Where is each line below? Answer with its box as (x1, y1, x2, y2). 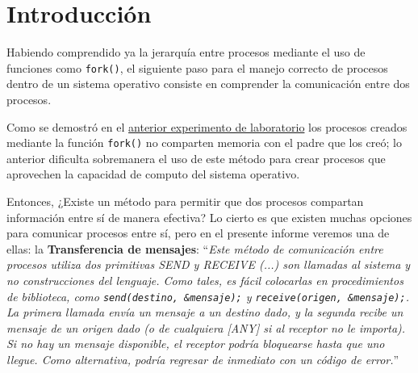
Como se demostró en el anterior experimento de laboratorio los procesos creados (6, 118, 408, 135)
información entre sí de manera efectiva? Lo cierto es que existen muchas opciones (6, 208, 412, 225)
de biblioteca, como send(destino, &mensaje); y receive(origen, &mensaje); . (6, 287, 409, 304)
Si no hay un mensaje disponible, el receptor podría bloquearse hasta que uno (6, 335, 385, 352)
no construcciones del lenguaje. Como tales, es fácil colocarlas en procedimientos (6, 271, 403, 288)
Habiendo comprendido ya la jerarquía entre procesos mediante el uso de (6, 44, 366, 61)
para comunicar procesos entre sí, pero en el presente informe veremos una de (6, 224, 390, 241)
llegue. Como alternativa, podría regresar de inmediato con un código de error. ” (6, 351, 399, 367)
